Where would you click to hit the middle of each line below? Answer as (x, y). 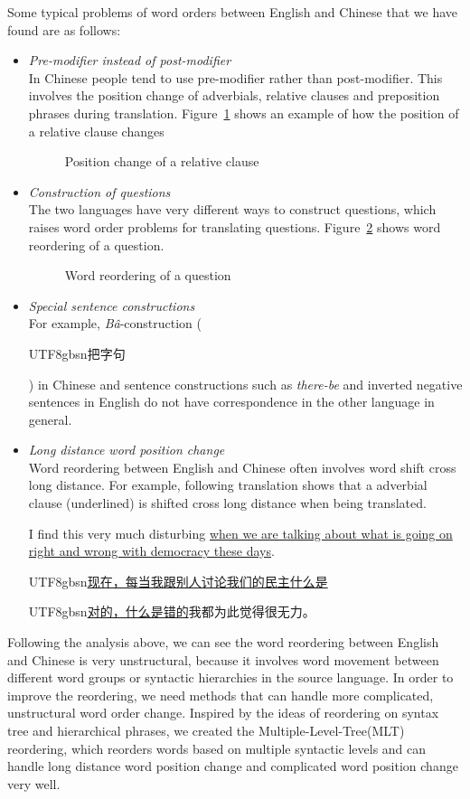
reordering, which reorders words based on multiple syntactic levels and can (217, 748)
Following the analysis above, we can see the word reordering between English (223, 642)
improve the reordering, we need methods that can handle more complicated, (221, 695)
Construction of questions (99, 191)
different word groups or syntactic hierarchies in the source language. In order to (230, 677)
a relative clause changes (96, 131)
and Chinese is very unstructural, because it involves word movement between (223, 659)
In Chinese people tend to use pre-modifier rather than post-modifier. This (235, 77)
